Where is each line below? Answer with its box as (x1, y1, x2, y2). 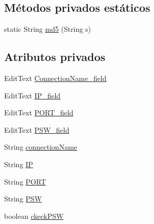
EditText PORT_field (4, 107, 74, 118)
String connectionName (4, 141, 77, 152)
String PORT (4, 176, 46, 187)
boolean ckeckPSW (4, 210, 64, 221)
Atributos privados (4, 49, 105, 65)
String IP (4, 158, 33, 169)
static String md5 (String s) (4, 24, 91, 34)
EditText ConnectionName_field (4, 73, 107, 83)
